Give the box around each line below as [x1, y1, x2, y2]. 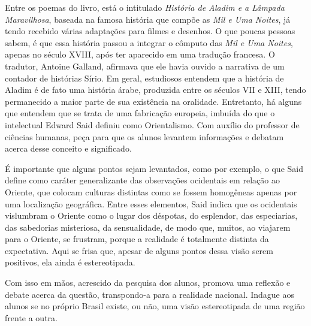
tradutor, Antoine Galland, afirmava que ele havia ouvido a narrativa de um [5, 59, 285, 72]
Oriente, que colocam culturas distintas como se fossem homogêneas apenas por [5, 185, 297, 198]
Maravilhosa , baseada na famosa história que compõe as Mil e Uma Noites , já [5, 13, 291, 25]
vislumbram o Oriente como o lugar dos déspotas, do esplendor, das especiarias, [5, 209, 298, 222]
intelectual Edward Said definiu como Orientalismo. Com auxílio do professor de [5, 118, 300, 131]
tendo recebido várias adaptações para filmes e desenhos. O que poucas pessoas [5, 25, 295, 37]
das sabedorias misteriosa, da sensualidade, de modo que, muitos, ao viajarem [5, 221, 291, 233]
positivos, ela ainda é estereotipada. [5, 256, 135, 268]
